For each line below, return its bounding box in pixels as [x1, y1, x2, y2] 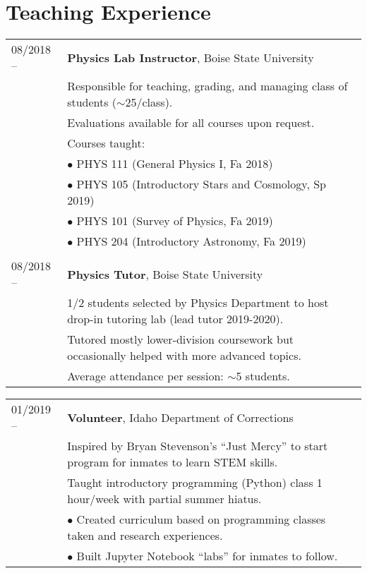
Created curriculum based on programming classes [76, 511, 326, 528]
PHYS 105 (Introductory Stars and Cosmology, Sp [76, 176, 326, 193]
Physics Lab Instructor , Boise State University [67, 49, 314, 66]
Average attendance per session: [67, 368, 224, 385]
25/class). [125, 94, 173, 111]
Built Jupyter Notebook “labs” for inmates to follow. [76, 548, 338, 565]
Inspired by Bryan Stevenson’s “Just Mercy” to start [67, 438, 328, 454]
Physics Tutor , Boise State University [67, 265, 263, 282]
